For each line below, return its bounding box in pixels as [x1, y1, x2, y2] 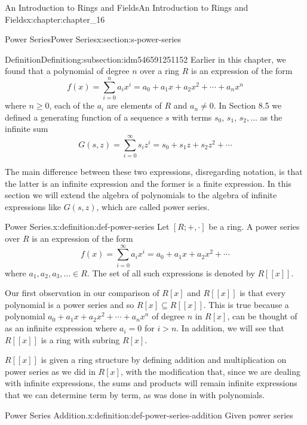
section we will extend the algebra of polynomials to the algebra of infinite [5, 189, 277, 201]
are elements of [106, 99, 162, 112]
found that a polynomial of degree [5, 64, 130, 77]
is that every [240, 287, 285, 299]
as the [260, 110, 283, 123]
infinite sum [5, 122, 48, 135]
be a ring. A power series [208, 220, 300, 233]
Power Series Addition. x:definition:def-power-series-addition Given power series [5, 408, 293, 421]
